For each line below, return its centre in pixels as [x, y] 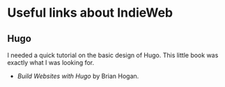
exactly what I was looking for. [51, 63]
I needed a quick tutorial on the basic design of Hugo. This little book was [113, 55]
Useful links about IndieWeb [90, 13]
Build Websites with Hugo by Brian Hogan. [78, 76]
